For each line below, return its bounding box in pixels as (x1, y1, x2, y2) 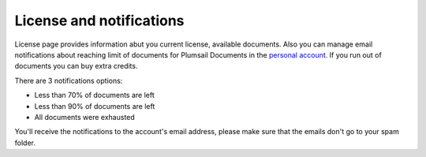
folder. (14, 138, 35, 148)
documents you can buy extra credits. (14, 62, 138, 71)
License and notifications (14, 12, 185, 29)
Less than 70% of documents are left (34, 91, 155, 100)
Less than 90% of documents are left (34, 101, 155, 110)
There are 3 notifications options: (14, 76, 123, 85)
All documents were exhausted (34, 112, 136, 121)
